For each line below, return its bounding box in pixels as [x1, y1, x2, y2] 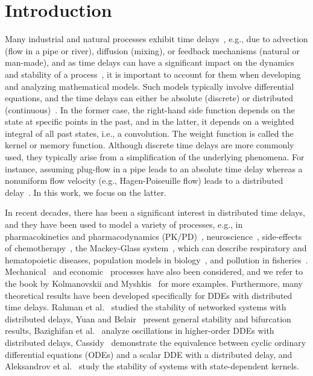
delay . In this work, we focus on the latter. [5, 186, 166, 198]
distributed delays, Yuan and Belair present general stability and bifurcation [5, 312, 291, 325]
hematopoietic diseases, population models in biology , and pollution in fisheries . [5, 253, 308, 266]
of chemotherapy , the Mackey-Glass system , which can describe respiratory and [5, 242, 307, 254]
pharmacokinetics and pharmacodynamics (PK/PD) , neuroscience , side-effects [5, 230, 302, 242]
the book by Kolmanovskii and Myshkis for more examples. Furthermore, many [5, 277, 303, 289]
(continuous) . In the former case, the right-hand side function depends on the [5, 103, 295, 116]
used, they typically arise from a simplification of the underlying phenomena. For [5, 151, 305, 163]
